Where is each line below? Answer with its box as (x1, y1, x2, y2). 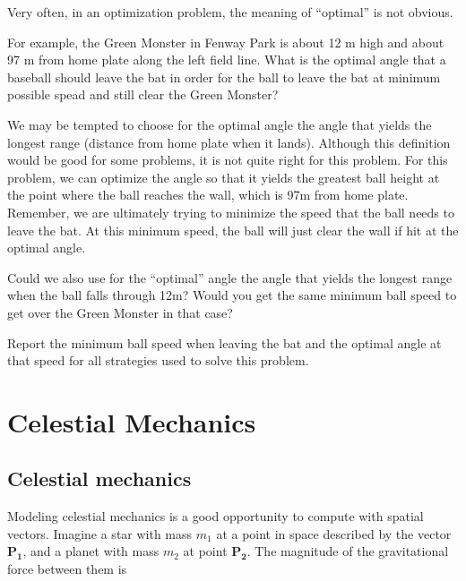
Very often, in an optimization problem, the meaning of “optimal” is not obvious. (7, 3, 453, 21)
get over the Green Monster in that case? (7, 303, 233, 321)
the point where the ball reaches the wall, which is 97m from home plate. (7, 185, 409, 204)
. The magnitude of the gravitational (246, 542, 449, 560)
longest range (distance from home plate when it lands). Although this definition (7, 132, 451, 151)
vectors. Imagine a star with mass (7, 524, 193, 543)
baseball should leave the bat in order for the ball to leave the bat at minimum (7, 67, 441, 86)
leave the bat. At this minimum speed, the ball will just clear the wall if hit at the (7, 220, 459, 239)
